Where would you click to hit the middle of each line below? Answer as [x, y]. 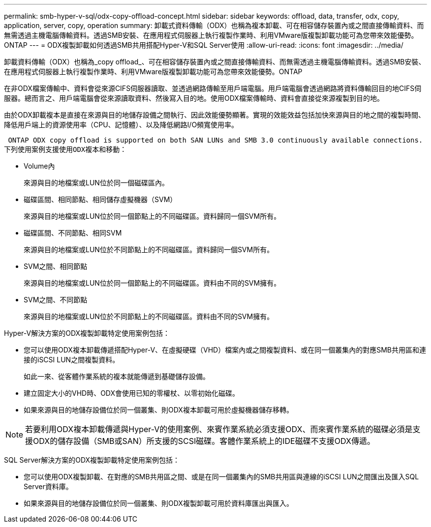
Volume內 [39, 166]
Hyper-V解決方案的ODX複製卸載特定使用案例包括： [87, 333]
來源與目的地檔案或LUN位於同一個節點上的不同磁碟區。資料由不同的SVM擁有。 [152, 283]
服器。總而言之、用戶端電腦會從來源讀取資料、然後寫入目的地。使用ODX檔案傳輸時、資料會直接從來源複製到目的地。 [194, 98]
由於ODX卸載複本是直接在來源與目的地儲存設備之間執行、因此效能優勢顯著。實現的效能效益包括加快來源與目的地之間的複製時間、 [215, 115]
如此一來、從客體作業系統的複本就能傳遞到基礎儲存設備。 [117, 376]
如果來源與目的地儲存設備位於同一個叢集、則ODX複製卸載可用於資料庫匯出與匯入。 [158, 503]
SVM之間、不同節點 [56, 300]
